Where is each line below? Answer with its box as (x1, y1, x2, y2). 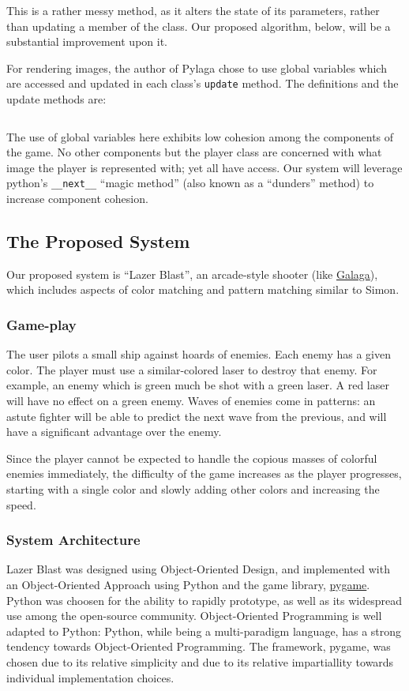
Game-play (6, 314, 77, 334)
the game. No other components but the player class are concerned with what (6, 144, 382, 160)
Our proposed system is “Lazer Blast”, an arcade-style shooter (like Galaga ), (6, 265, 378, 282)
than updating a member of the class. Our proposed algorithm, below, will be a (6, 17, 391, 34)
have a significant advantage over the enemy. (6, 423, 222, 440)
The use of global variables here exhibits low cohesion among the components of (6, 128, 394, 145)
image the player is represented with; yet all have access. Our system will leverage (6, 159, 403, 175)
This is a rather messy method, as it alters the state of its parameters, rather (6, 2, 380, 18)
